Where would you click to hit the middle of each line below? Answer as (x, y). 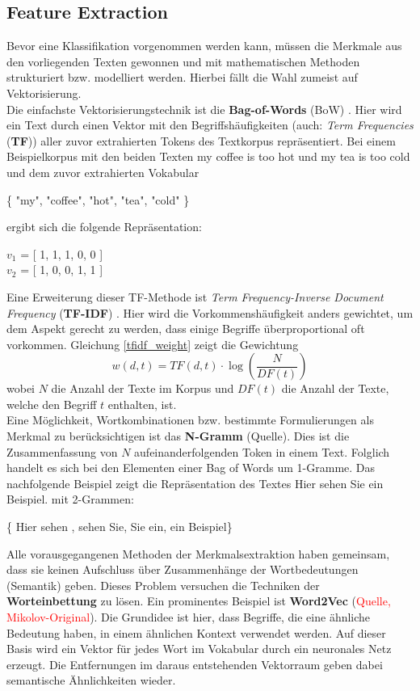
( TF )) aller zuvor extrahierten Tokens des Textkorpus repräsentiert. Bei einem (201, 140)
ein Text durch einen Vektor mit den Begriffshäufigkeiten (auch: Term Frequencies (210, 125)
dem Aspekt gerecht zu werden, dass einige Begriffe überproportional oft (186, 329)
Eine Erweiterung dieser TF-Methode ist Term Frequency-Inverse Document (195, 296)
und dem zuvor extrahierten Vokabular (103, 172)
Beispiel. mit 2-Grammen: (70, 499)
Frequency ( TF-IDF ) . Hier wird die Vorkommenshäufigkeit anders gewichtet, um (210, 312)
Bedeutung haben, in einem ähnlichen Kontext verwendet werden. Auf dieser (196, 632)
